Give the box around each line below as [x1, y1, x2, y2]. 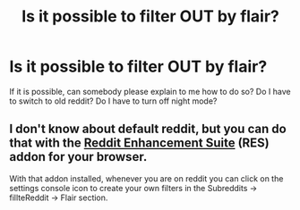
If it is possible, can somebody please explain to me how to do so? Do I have [9, 86, 291, 97]
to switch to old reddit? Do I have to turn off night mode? [9, 96, 218, 106]
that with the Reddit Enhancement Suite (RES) [9, 136, 270, 151]
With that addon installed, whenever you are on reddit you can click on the [9, 172, 284, 184]
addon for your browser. [9, 149, 148, 164]
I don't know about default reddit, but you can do [9, 122, 287, 137]
